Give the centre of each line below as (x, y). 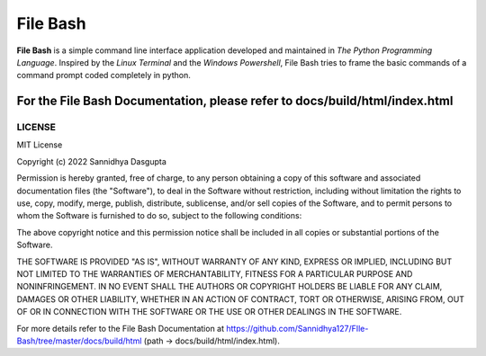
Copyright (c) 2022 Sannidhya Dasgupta (91, 161)
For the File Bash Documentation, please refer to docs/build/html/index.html (235, 101)
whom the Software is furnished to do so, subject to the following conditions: (159, 216)
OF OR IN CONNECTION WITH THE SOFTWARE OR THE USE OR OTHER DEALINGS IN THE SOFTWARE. (209, 312)
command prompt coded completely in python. (103, 76)
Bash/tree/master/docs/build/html (79, 341)
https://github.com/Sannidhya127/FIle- (297, 328)
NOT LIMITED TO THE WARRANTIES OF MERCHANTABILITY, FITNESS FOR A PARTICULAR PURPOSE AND (215, 274)
